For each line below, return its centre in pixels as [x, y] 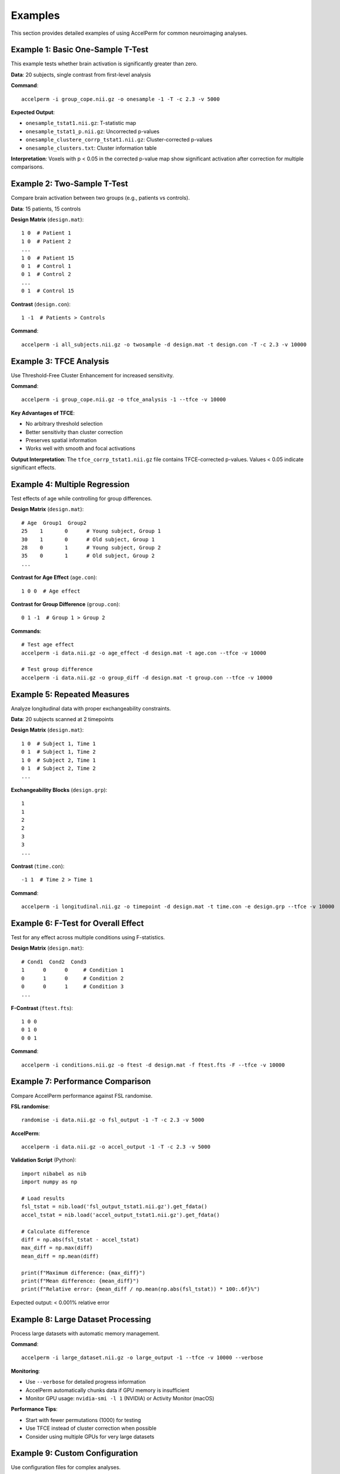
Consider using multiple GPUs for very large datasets [90, 1436]
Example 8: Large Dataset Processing [81, 1319]
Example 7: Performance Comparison [81, 1082]
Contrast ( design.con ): [41, 304]
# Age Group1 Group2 [54, 523]
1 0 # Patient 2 [46, 241]
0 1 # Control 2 [46, 274]
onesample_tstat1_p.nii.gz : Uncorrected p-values [93, 131]
